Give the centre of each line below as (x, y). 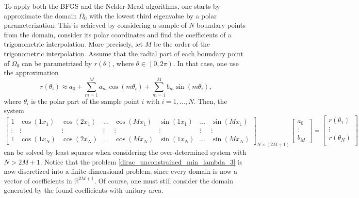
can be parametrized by (57, 63)
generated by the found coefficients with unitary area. (84, 190)
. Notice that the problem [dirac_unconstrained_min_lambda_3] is (141, 161)
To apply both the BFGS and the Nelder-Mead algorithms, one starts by (112, 6)
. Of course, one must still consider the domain (164, 180)
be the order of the (182, 44)
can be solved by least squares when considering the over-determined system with (125, 152)
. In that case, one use (206, 63)
